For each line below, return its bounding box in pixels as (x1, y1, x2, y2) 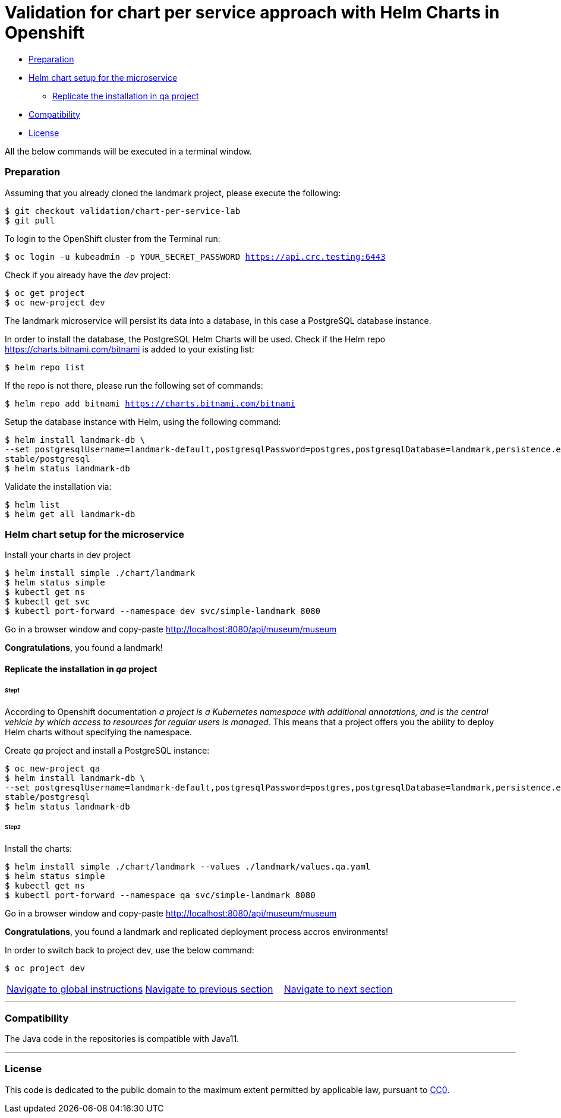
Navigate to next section (283, 983, 393, 996)
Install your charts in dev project (5, 550, 131, 560)
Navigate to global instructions (7, 983, 143, 996)
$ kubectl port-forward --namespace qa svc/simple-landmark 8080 (5, 890, 316, 900)
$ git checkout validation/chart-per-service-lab (5, 206, 241, 216)
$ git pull (5, 215, 55, 225)
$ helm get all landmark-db (5, 509, 135, 519)
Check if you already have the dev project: (5, 269, 171, 280)
